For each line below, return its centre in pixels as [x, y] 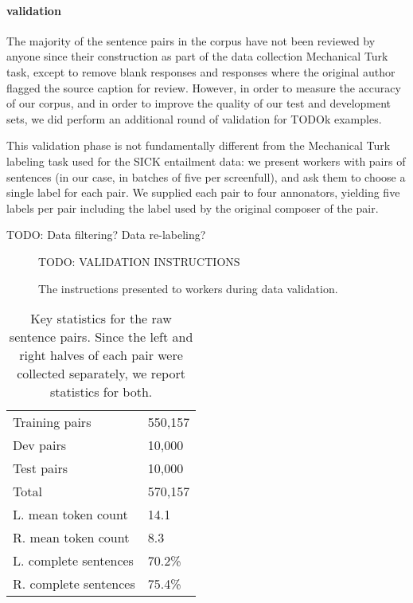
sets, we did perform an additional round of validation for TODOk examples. [194, 118]
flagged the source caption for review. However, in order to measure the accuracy [204, 87]
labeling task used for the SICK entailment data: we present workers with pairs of [206, 161]
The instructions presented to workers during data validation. [188, 288]
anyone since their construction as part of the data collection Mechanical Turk [197, 56]
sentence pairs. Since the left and [101, 337]
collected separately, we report [101, 374]
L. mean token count [70, 515]
